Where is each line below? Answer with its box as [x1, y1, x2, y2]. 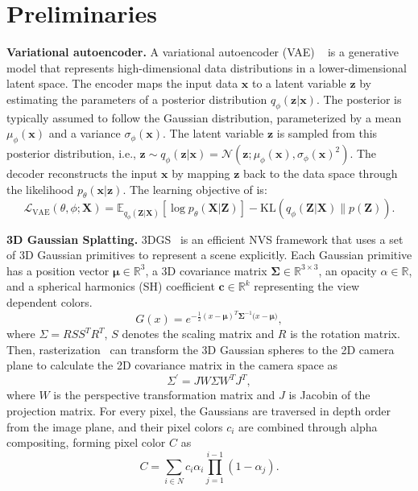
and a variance [48, 125, 121, 142]
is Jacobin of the [288, 386, 370, 403]
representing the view [254, 278, 360, 295]
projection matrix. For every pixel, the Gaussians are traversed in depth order [6, 402, 391, 419]
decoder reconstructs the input [6, 165, 158, 182]
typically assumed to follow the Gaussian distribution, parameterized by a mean [6, 109, 402, 126]
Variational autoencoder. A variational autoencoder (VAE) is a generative [6, 43, 399, 60]
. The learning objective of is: [122, 180, 267, 197]
